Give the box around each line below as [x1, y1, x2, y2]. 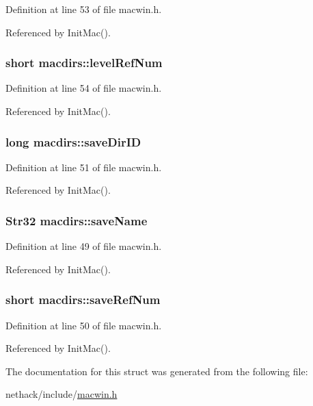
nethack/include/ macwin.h [5, 387, 118, 401]
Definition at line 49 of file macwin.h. [5, 239, 162, 253]
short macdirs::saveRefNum [5, 291, 161, 308]
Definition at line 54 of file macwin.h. [5, 81, 162, 95]
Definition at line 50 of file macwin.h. [5, 318, 162, 332]
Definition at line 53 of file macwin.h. [5, 2, 162, 16]
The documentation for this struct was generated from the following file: [5, 364, 308, 378]
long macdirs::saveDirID [5, 133, 141, 150]
